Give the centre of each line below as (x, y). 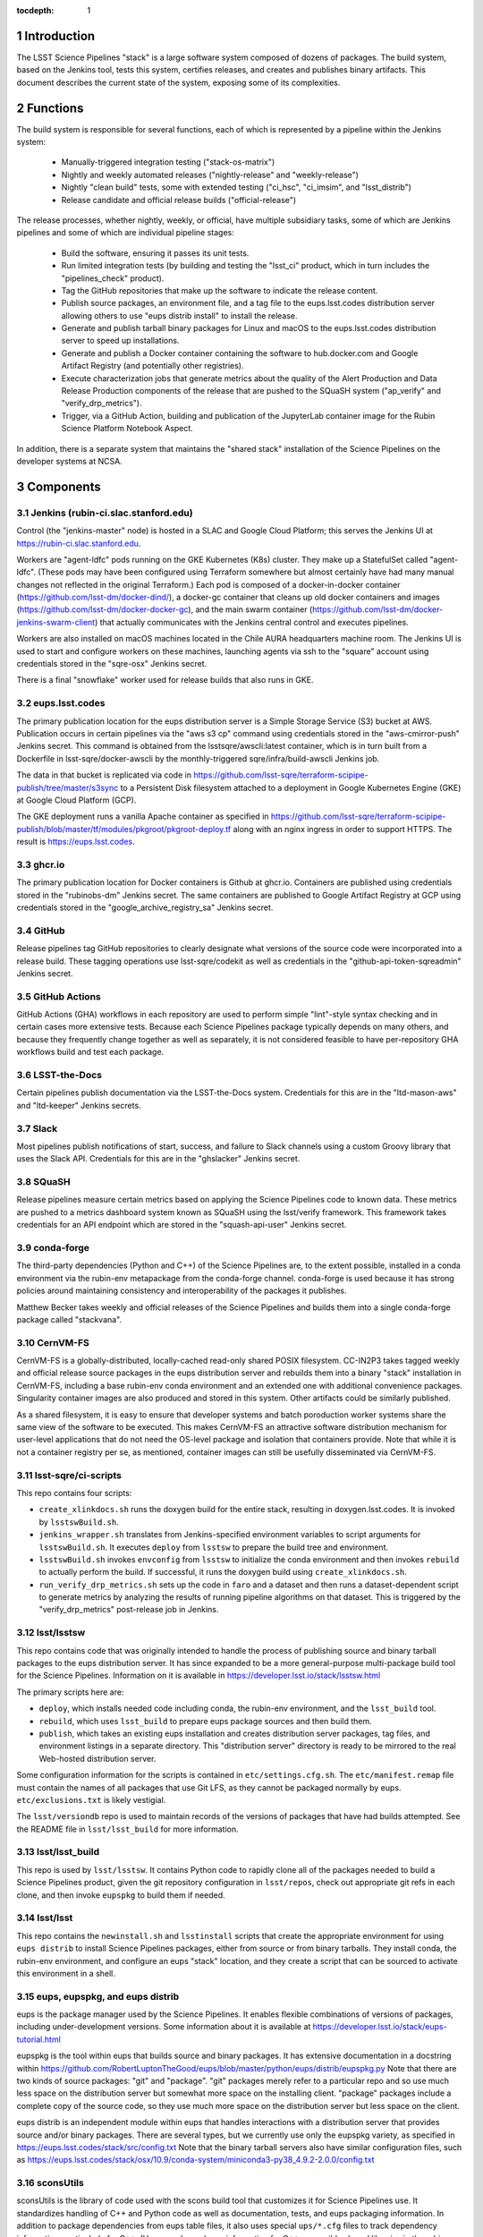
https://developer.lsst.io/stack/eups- (380, 2027)
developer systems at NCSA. (69, 461)
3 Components (59, 486)
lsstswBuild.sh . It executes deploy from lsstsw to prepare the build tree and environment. (214, 1547)
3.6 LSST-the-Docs (59, 1075)
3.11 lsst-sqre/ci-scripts (69, 1475)
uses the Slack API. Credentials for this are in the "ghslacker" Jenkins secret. (158, 1159)
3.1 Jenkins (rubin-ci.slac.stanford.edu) (105, 513)
